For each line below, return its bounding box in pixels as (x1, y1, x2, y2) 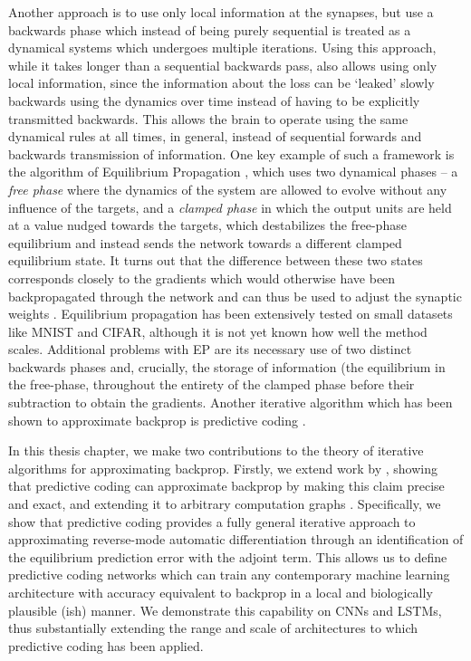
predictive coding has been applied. (8, 636, 204, 655)
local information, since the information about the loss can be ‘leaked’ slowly (8, 73, 435, 92)
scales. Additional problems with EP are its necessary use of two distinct (8, 340, 412, 359)
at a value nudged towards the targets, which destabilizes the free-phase (8, 216, 407, 235)
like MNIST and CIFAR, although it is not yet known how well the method (8, 321, 428, 340)
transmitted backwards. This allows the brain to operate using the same (8, 109, 409, 128)
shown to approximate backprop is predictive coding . (8, 410, 306, 429)
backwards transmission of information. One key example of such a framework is (8, 144, 455, 163)
